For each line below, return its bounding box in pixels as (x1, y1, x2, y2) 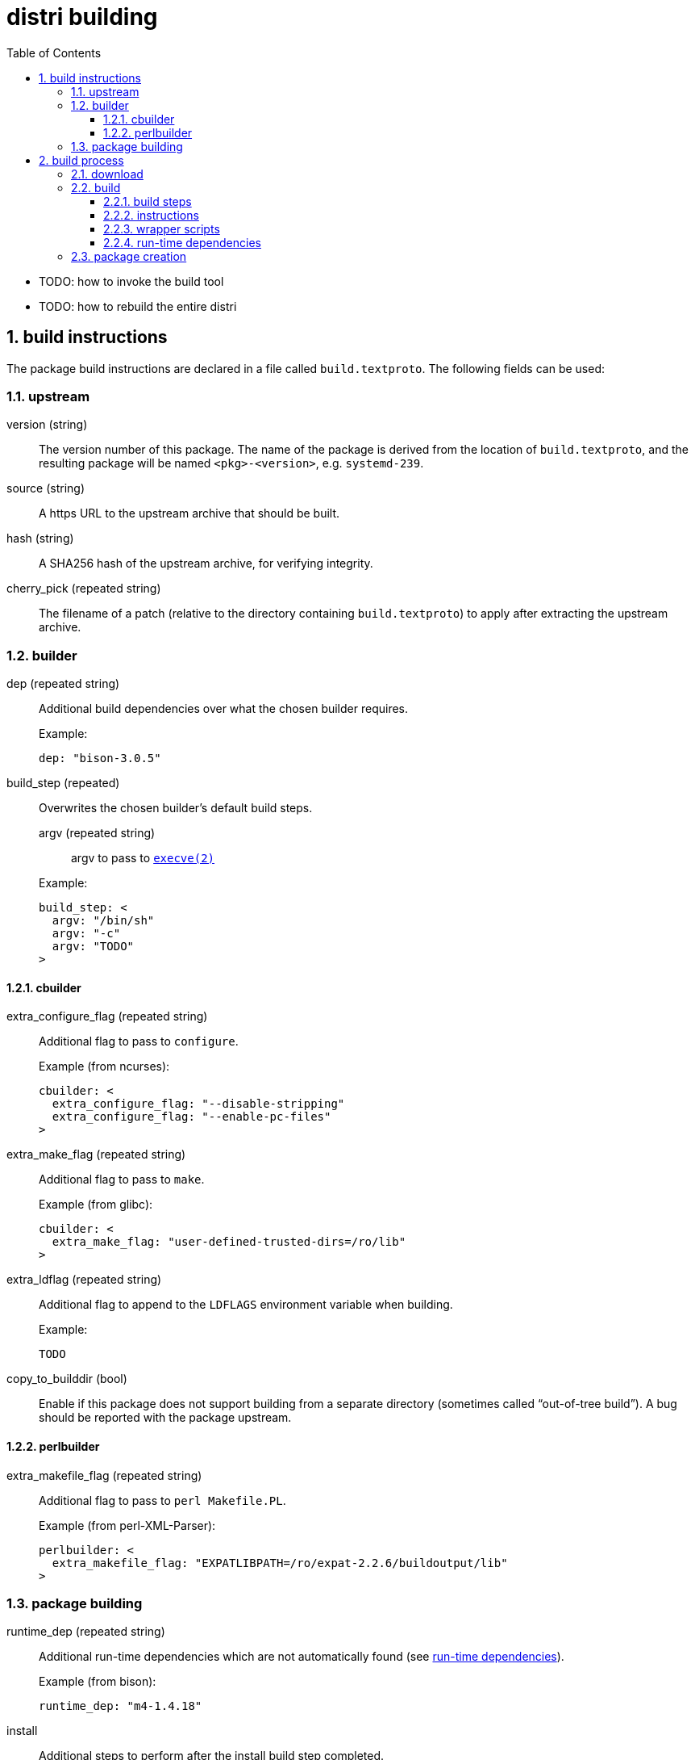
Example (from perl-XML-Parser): (39, 1518, 216, 1532)
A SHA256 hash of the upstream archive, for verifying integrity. (39, 556, 373, 571)
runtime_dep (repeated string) (6, 1624, 165, 1639)
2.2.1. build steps (103, 194, 192, 208)
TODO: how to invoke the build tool (39, 274, 224, 288)
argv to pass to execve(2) (71, 851, 214, 865)
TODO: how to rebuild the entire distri (39, 299, 237, 313)
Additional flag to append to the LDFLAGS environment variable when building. (39, 1297, 453, 1312)
